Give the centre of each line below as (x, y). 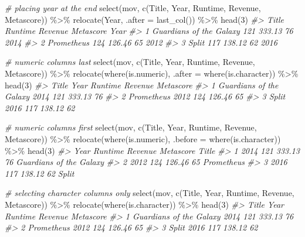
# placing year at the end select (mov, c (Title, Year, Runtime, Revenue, (133, 8)
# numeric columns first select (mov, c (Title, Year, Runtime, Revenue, (131, 127)
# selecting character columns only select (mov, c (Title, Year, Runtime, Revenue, (150, 193)
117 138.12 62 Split (40, 173)
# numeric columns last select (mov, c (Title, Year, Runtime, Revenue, (130, 62)
